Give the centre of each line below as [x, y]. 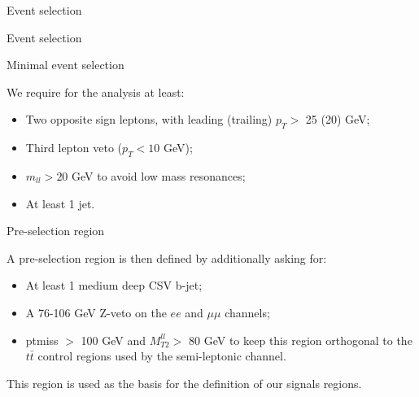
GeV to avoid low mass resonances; [159, 175]
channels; [247, 312]
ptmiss [42, 340]
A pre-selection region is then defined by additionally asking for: [167, 257]
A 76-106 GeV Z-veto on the [96, 312]
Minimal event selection [65, 65]
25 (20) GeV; [338, 119]
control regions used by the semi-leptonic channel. [162, 356]
